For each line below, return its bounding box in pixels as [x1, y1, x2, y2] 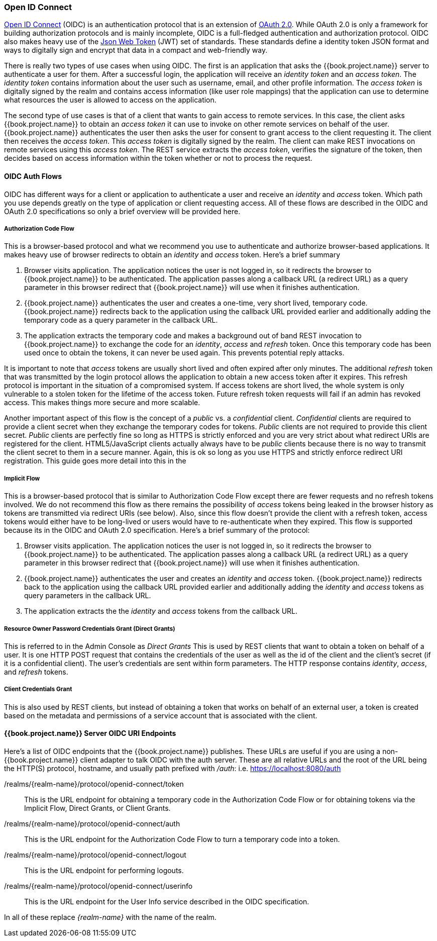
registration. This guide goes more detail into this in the [4, 456, 186, 465]
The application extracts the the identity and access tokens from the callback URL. [24, 607, 298, 616]
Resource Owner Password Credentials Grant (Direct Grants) [4, 625, 175, 632]
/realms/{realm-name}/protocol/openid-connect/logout [4, 850, 186, 859]
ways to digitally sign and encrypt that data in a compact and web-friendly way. [4, 46, 268, 55]
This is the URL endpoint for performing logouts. [24, 866, 184, 875]
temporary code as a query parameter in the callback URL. [24, 316, 218, 325]
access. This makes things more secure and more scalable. [4, 398, 200, 407]
